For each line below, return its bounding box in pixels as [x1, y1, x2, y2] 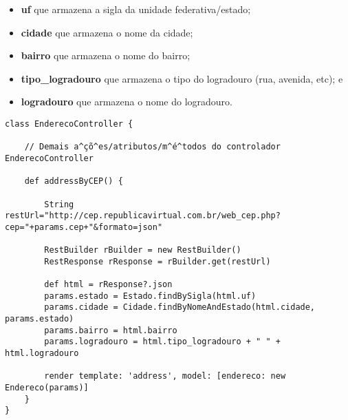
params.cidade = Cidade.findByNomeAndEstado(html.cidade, [44, 302, 316, 313]
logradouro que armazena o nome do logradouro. [21, 94, 232, 109]
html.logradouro [5, 348, 79, 359]
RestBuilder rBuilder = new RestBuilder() [44, 245, 241, 255]
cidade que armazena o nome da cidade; [21, 25, 193, 39]
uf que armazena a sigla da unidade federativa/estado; [21, 2, 251, 16]
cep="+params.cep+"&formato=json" [5, 222, 163, 232]
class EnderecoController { [5, 118, 133, 129]
